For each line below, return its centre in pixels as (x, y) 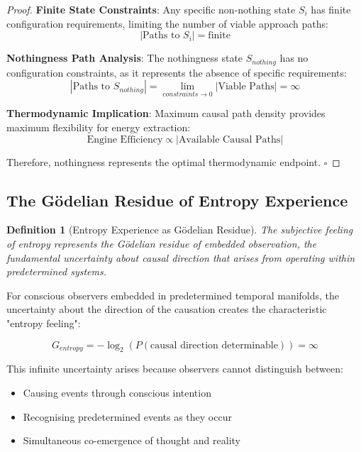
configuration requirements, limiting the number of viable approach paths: (167, 23)
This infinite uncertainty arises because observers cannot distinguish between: (175, 369)
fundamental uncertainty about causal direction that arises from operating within (181, 257)
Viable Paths (246, 87)
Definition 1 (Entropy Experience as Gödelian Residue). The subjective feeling (180, 230)
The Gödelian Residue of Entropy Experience (177, 200)
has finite (331, 9)
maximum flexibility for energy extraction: (99, 127)
